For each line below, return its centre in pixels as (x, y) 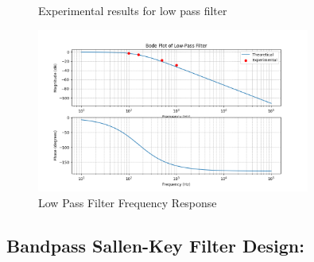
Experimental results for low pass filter (133, 10)
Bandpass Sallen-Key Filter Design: (155, 245)
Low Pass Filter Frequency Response (128, 202)
